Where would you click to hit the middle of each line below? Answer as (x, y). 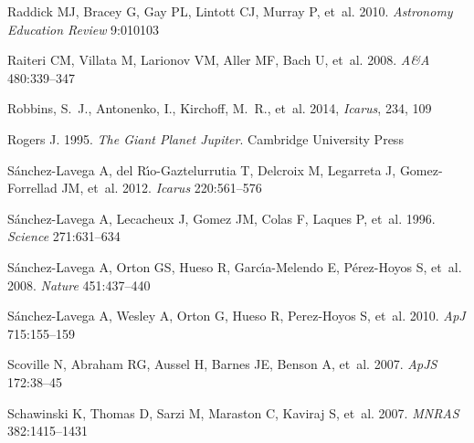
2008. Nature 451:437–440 (79, 285)
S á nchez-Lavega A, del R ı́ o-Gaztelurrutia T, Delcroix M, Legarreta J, (202, 169)
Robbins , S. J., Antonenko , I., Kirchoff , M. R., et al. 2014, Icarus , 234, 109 (220, 108)
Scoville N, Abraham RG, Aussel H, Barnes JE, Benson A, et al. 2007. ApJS (222, 364)
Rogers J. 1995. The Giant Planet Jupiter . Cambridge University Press (205, 138)
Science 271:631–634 (64, 236)
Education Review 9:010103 (83, 29)
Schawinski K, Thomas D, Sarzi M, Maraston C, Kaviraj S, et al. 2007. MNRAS (233, 412)
